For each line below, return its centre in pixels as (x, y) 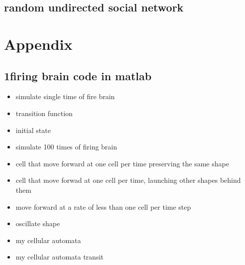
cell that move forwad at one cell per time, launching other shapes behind (128, 180)
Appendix (38, 44)
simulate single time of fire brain (65, 96)
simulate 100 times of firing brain (66, 147)
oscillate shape (38, 223)
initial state (33, 130)
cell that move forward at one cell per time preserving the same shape (122, 163)
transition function (44, 113)
